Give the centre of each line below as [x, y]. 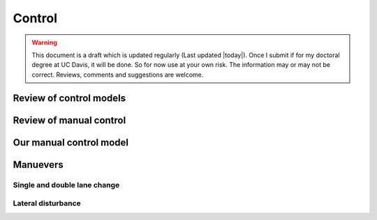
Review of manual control [69, 120]
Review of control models [69, 98]
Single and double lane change [66, 184]
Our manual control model [71, 142]
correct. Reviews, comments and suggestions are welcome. [118, 74]
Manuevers [38, 165]
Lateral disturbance [47, 203]
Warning [44, 42]
